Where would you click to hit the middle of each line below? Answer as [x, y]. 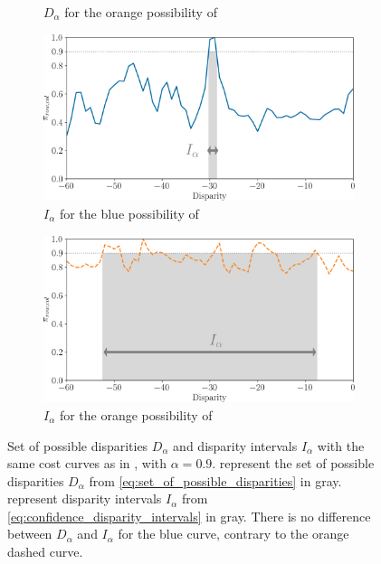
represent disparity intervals [85, 498]
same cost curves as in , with [87, 463]
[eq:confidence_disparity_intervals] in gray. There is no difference [189, 516]
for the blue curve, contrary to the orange [233, 534]
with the [341, 445]
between [30, 534]
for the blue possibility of [129, 213]
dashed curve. [45, 552]
